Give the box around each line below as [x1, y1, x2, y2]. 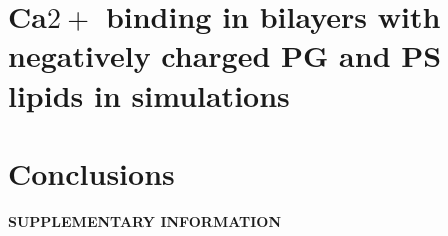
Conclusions [8, 152, 175, 193]
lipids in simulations [8, 74, 290, 115]
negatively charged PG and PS [8, 35, 442, 76]
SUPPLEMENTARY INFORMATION [8, 210, 282, 231]
